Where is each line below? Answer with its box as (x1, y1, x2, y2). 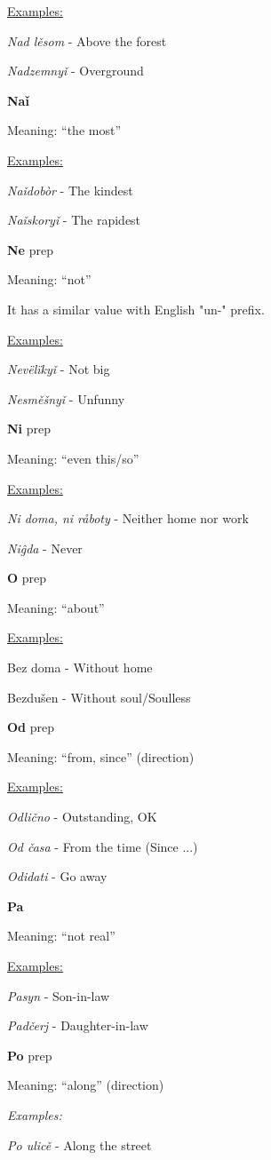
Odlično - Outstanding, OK (7, 807, 157, 826)
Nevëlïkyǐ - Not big (7, 360, 110, 378)
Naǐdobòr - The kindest (7, 180, 133, 199)
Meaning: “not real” (7, 926, 116, 945)
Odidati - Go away (7, 867, 108, 886)
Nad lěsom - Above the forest (7, 31, 167, 50)
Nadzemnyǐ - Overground (7, 61, 144, 80)
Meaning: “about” (7, 598, 105, 616)
